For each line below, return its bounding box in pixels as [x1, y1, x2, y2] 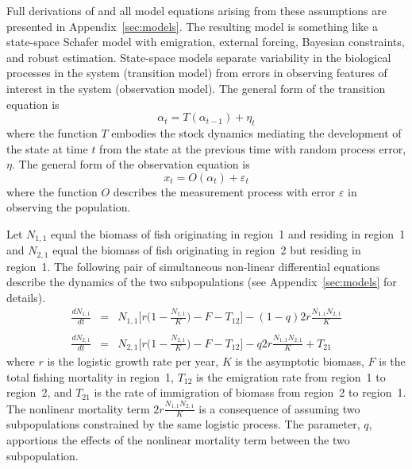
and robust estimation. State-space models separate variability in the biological [6, 48, 391, 65]
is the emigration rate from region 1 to [196, 368, 386, 385]
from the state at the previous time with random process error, [99, 140, 406, 157]
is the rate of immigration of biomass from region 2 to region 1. [94, 384, 406, 401]
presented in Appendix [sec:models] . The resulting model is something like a [6, 17, 378, 34]
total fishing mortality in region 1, [6, 368, 174, 385]
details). [6, 289, 46, 306]
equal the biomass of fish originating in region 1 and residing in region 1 [50, 225, 406, 242]
